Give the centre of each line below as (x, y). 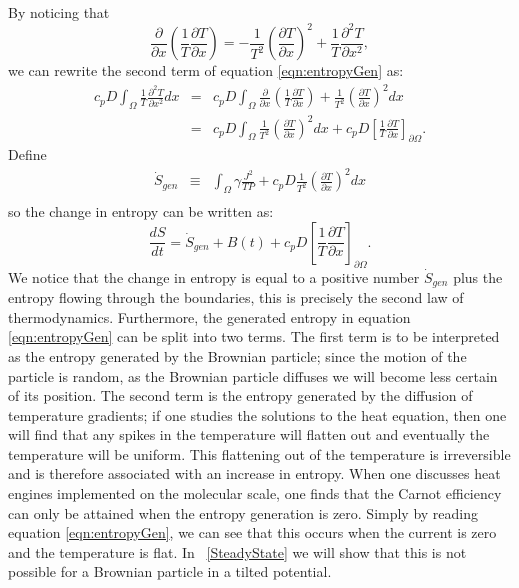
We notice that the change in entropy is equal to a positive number (214, 276)
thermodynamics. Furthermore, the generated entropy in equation (209, 316)
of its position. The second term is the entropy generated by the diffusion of (240, 395)
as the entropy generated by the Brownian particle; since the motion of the (237, 355)
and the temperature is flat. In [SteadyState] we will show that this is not (237, 551)
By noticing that (59, 12)
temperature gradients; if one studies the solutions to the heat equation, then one (257, 414)
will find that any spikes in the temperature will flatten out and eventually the (249, 434)
